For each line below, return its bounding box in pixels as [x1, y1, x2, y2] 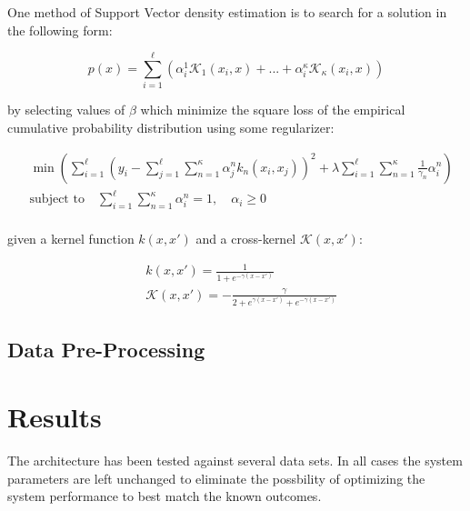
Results [7, 398, 102, 436]
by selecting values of [7, 100, 125, 119]
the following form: [7, 20, 113, 39]
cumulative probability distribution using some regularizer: [7, 117, 335, 136]
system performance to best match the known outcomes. [7, 486, 322, 506]
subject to [29, 193, 85, 206]
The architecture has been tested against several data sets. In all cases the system [7, 451, 463, 469]
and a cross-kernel [195, 228, 296, 247]
